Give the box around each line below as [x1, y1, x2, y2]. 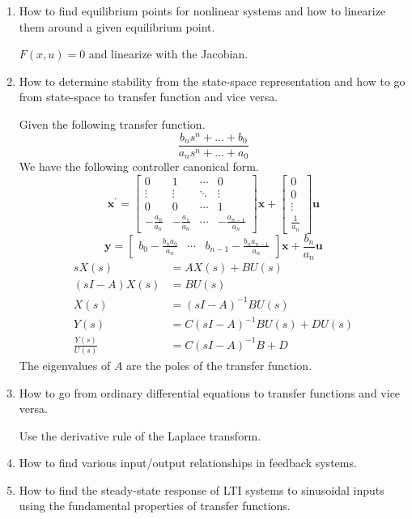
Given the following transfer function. [19, 115, 206, 132]
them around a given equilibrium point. [19, 18, 215, 35]
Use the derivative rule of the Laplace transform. [19, 427, 261, 444]
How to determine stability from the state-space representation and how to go [19, 72, 406, 89]
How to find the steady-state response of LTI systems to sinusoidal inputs [19, 481, 384, 498]
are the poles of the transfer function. [126, 356, 312, 373]
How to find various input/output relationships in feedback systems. [19, 454, 357, 471]
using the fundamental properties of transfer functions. [19, 497, 291, 514]
